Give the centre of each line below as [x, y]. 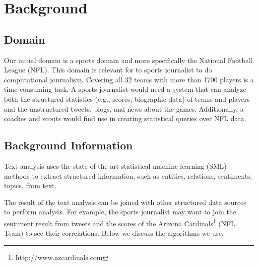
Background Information [68, 145]
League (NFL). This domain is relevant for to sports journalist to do [108, 70]
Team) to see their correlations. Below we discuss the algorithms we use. [114, 233]
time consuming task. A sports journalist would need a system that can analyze [125, 89]
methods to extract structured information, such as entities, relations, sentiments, [128, 175]
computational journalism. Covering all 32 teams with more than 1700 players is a [129, 79]
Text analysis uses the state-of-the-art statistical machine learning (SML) [115, 166]
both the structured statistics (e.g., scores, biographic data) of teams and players [127, 99]
